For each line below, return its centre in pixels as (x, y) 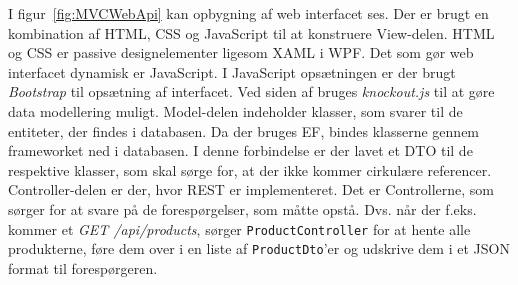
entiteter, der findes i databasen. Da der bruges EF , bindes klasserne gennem (244, 130)
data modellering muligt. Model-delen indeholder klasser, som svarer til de (235, 110)
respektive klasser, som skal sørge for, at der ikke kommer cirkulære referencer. (250, 169)
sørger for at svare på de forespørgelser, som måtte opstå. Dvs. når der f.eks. (242, 208)
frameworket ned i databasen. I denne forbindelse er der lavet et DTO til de (240, 150)
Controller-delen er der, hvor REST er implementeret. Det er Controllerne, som (251, 189)
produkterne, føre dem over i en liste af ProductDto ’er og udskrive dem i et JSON (259, 248)
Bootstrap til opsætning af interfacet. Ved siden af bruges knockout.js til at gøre (251, 91)
